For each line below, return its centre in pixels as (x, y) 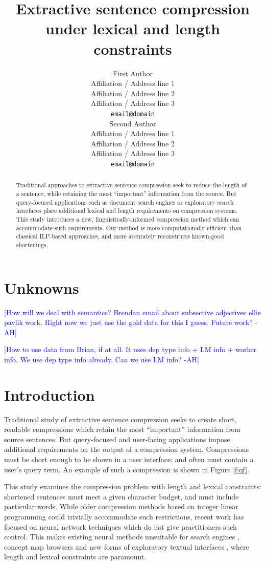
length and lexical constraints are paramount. (75, 557)
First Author (133, 73)
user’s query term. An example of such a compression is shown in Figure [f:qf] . (127, 469)
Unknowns (42, 287)
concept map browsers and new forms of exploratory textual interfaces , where (127, 546)
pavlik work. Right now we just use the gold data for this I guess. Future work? (129, 322)
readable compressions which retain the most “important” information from (122, 429)
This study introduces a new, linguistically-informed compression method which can (128, 219)
